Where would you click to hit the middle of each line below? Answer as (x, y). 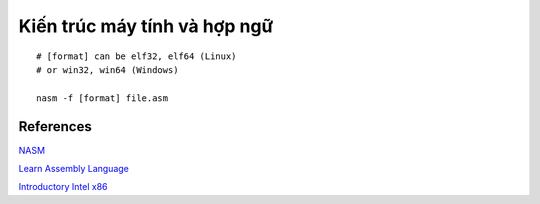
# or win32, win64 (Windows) (107, 69)
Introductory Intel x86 (63, 187)
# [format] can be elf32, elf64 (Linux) (136, 56)
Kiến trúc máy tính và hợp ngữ (146, 26)
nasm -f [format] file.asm (102, 98)
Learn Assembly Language (73, 169)
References (55, 126)
